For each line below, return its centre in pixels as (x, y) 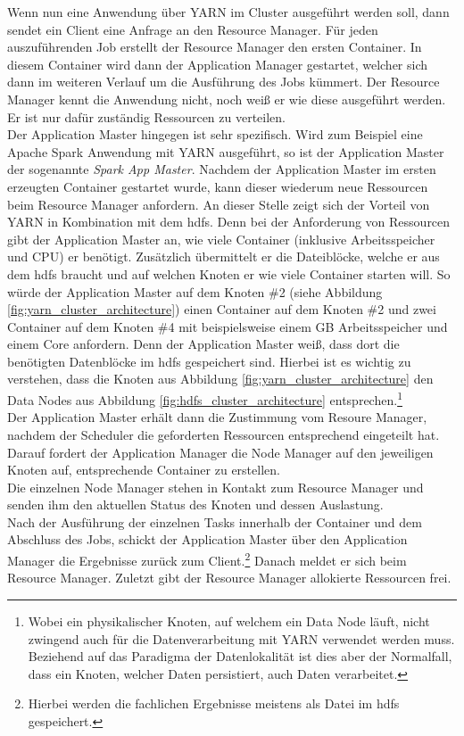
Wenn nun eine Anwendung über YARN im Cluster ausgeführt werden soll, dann (228, 12)
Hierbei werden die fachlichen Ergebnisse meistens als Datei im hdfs (214, 703)
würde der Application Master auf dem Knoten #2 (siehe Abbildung (195, 291)
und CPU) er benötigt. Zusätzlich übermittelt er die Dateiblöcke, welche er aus (224, 256)
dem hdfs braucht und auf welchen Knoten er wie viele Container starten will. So (229, 273)
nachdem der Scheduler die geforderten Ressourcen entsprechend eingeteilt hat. (224, 434)
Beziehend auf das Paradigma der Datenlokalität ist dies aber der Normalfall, (240, 656)
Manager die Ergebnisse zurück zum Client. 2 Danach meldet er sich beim (207, 559)
